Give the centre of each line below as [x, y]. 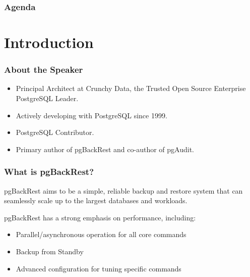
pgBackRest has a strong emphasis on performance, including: [100, 217]
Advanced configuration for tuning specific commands [99, 268]
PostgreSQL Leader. [47, 98]
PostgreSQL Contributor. [55, 132]
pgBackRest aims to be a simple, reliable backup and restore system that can [123, 190]
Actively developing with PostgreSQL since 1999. [91, 115]
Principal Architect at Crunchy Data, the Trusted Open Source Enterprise [131, 88]
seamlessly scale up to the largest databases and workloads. [96, 200]
